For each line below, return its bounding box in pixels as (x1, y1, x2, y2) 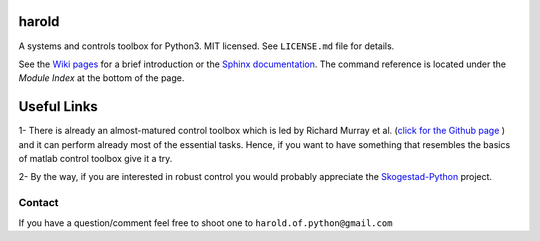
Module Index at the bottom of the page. (18, 72, 185, 84)
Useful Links (18, 98, 99, 115)
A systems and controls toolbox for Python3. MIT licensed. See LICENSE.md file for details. (18, 40, 395, 52)
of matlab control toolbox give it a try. (18, 152, 173, 164)
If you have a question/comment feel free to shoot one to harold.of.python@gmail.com (18, 216, 393, 229)
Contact (18, 196, 59, 210)
